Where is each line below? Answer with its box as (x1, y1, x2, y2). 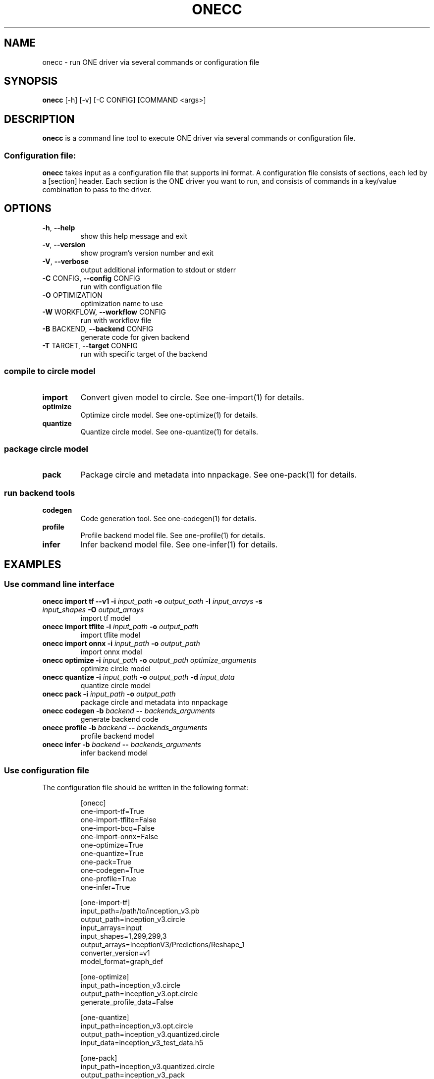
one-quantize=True (80, 849, 144, 858)
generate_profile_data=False (80, 998, 174, 1007)
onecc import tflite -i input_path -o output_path (42, 622, 199, 631)
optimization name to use (80, 299, 163, 308)
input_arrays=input (80, 923, 142, 932)
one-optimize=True (80, 841, 143, 850)
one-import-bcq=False (80, 824, 155, 833)
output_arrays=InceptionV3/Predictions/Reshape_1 (80, 940, 245, 949)
